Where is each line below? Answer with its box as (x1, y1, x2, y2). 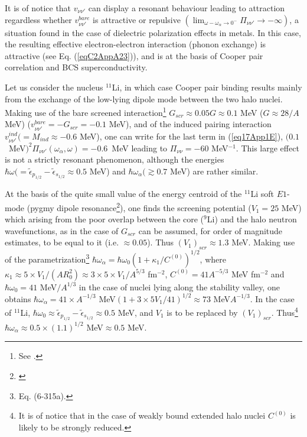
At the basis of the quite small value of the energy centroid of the (5, 187, 242, 200)
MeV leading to (112, 141, 168, 154)
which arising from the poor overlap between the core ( (5, 213, 204, 225)
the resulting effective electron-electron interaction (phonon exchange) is (5, 38, 266, 50)
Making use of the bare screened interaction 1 (5, 105, 166, 118)
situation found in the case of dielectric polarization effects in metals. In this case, (5, 26, 301, 38)
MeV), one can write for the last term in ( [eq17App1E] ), (79, 130, 283, 142)
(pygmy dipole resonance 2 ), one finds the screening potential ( (27, 199, 252, 213)
